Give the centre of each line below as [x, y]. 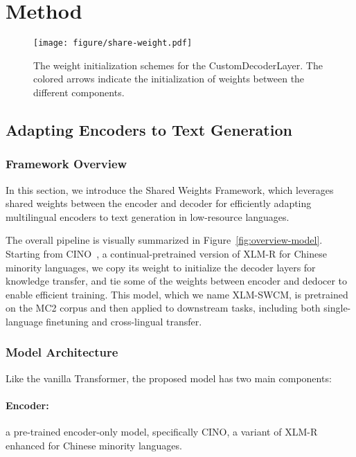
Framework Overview [66, 164]
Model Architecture [62, 352]
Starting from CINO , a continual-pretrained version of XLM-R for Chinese [166, 253]
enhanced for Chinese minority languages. [94, 445]
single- [337, 308]
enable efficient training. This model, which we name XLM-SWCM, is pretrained [177, 294]
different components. [79, 92]
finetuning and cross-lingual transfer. [124, 321]
